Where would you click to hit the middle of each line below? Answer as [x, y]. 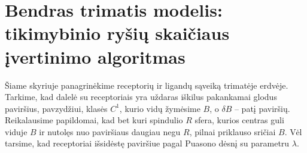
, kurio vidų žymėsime [160, 108]
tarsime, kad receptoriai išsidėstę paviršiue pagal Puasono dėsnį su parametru [147, 143]
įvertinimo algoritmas [95, 56]
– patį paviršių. [262, 108]
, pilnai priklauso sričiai [232, 131]
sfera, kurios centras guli [239, 120]
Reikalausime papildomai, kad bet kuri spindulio [94, 120]
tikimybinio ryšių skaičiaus [117, 33]
